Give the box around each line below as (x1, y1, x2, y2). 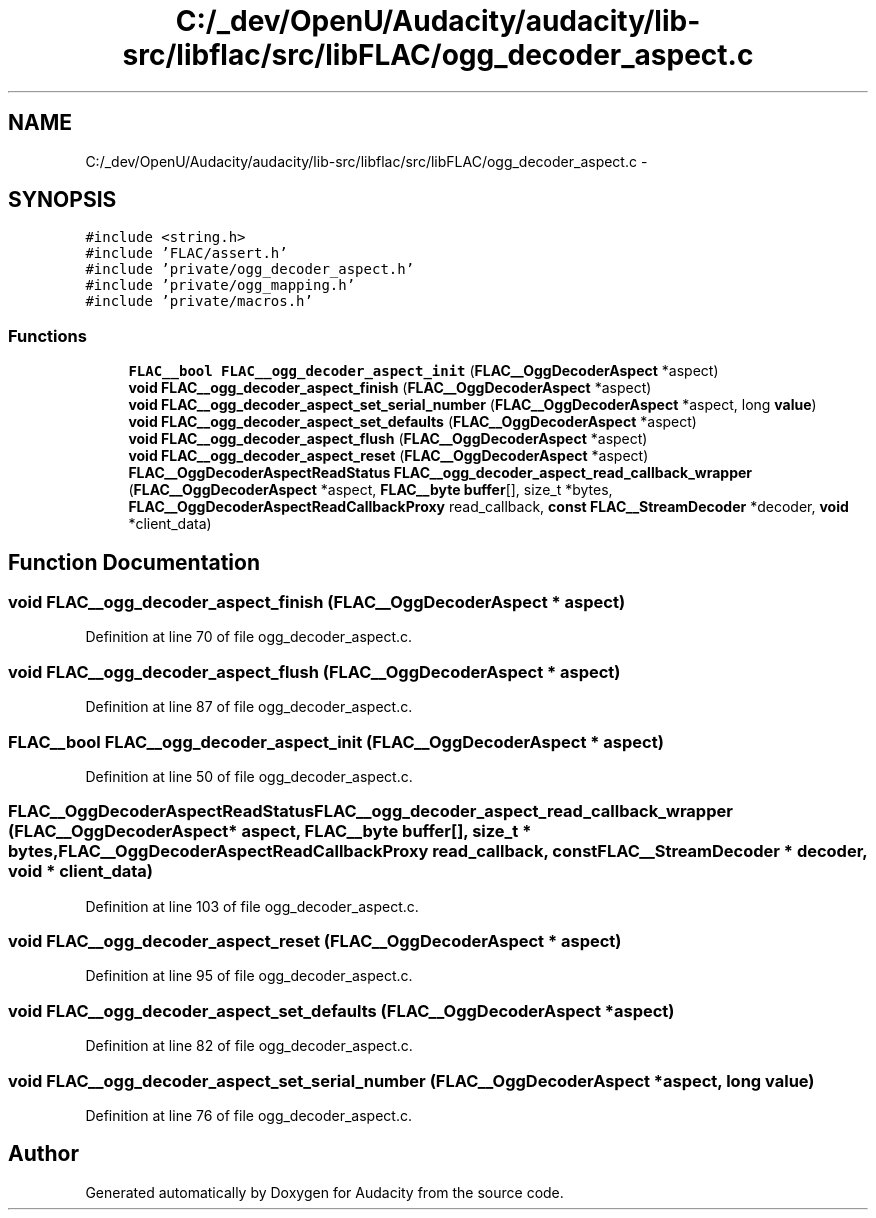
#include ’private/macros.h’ (85, 293, 313, 310)
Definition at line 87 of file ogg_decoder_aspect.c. (85, 698, 413, 716)
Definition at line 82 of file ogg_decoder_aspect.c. (85, 1037, 413, 1055)
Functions (8, 325, 87, 346)
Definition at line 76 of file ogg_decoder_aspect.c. (85, 1106, 412, 1124)
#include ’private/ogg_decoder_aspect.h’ (85, 261, 415, 278)
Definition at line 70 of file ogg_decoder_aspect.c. (85, 628, 413, 646)
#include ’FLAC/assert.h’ (85, 245, 288, 262)
